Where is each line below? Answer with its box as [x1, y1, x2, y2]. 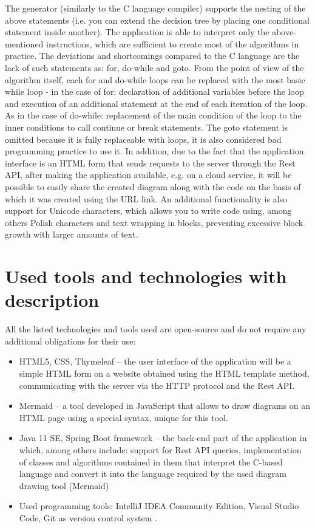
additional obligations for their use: [5, 334, 136, 347]
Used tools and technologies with [5, 264, 287, 289]
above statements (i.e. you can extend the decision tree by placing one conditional [5, 13, 310, 26]
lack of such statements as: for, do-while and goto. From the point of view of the [5, 61, 304, 74]
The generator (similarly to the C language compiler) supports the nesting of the [5, 2, 306, 14]
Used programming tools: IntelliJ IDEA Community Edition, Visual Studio [19, 499, 299, 512]
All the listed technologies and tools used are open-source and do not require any [5, 323, 307, 335]
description [5, 287, 100, 312]
